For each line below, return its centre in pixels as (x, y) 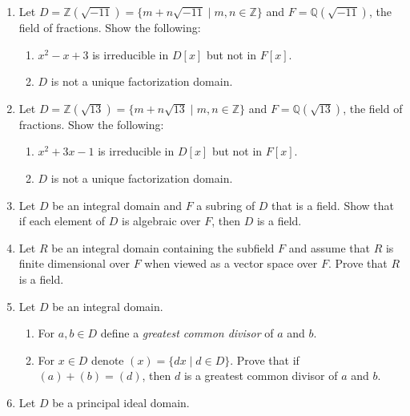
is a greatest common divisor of (261, 376)
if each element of (62, 221)
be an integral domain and (117, 205)
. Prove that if (265, 359)
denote (108, 359)
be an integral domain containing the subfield (163, 247)
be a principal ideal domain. (121, 402)
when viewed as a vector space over (231, 263)
